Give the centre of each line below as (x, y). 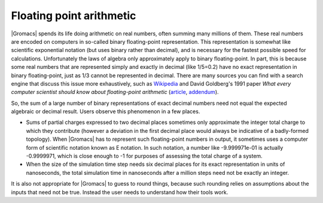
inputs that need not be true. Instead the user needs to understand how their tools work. (120, 192)
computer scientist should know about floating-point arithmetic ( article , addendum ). (115, 92)
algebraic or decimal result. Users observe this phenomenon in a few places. (106, 111)
